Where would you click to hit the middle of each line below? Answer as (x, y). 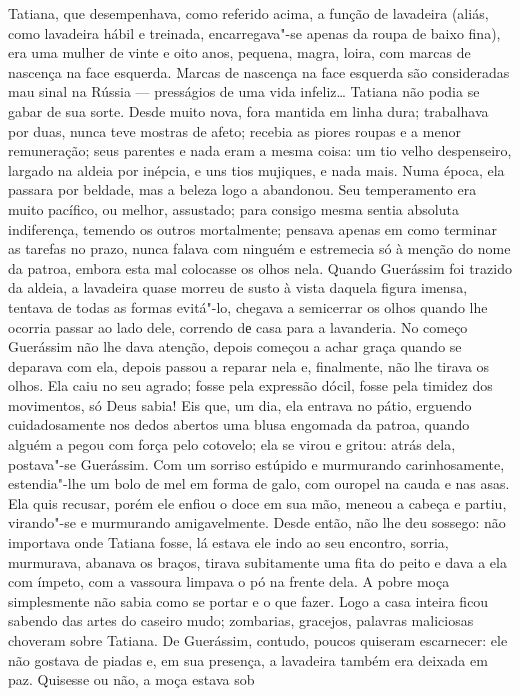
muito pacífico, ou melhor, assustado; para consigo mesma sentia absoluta (233, 208)
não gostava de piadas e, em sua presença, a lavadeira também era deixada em (248, 659)
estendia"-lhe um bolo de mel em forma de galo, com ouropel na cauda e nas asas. (259, 483)
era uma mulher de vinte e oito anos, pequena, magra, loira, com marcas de (239, 52)
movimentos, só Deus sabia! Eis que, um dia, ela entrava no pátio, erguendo (240, 404)
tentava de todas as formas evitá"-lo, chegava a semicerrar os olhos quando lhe (248, 306)
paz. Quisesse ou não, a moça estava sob (131, 679)
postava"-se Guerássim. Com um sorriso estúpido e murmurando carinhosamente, (256, 463)
